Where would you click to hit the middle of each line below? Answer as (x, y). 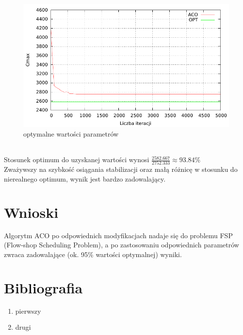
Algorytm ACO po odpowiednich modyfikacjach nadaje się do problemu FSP (118, 235)
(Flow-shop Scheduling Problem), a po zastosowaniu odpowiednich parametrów (121, 245)
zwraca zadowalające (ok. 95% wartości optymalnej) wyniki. (93, 254)
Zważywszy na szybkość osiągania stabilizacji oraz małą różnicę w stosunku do (121, 169)
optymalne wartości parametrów (71, 133)
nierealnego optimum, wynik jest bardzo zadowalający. (85, 179)
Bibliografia (43, 287)
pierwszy (28, 311)
